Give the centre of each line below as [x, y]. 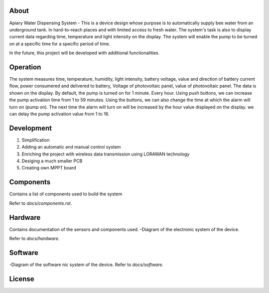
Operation [25, 67]
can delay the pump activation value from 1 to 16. [59, 114]
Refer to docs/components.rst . [41, 203]
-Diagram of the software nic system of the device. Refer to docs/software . [86, 265]
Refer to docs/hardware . [34, 238]
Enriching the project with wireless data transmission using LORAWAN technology [106, 154]
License [22, 279]
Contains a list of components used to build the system [66, 194]
